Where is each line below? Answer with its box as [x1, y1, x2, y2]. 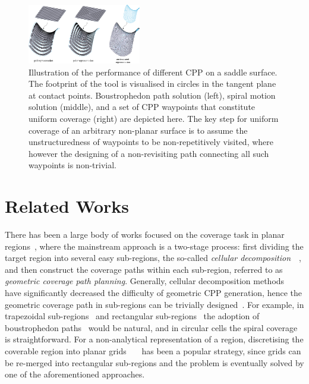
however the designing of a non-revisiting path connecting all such [29, 147, 269, 159]
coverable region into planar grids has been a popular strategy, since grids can [5, 344, 301, 357]
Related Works [5, 194, 130, 218]
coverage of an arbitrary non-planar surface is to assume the [29, 124, 248, 136]
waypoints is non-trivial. [29, 159, 116, 171]
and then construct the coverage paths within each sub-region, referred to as [5, 263, 283, 275]
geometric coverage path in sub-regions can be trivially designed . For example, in [5, 298, 304, 310]
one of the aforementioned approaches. [5, 368, 145, 380]
